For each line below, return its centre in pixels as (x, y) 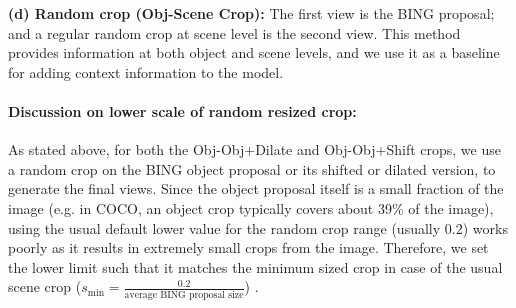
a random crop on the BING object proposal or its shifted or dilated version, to (252, 168)
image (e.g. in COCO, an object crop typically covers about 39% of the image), (251, 207)
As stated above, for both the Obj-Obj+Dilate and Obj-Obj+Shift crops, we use (254, 149)
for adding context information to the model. (146, 71)
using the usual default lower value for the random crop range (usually (224, 227)
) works (485, 227)
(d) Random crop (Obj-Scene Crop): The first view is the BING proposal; (251, 13)
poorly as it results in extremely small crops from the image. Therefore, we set (248, 247)
